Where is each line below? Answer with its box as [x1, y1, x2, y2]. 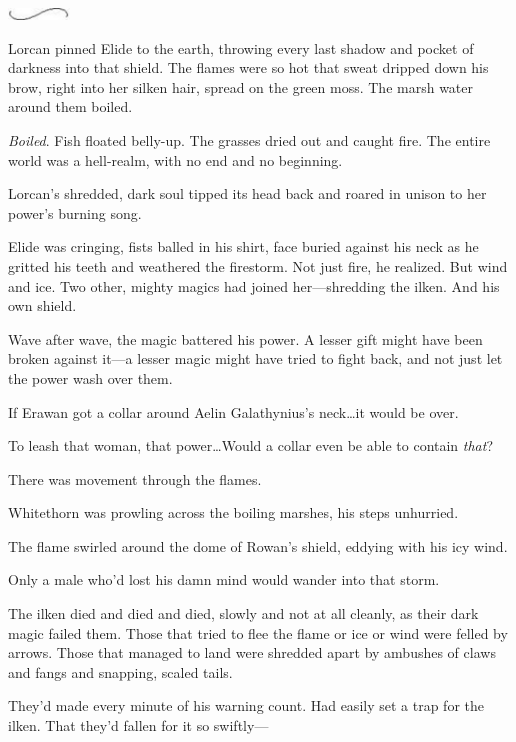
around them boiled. [8, 96, 133, 117]
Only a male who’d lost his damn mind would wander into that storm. [8, 569, 440, 590]
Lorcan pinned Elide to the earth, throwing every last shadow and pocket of [8, 37, 474, 58]
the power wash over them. [8, 367, 173, 388]
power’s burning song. [8, 202, 142, 223]
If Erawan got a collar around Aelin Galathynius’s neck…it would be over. [8, 401, 459, 422]
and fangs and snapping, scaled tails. [8, 661, 233, 682]
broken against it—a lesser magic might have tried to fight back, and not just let [8, 348, 503, 369]
